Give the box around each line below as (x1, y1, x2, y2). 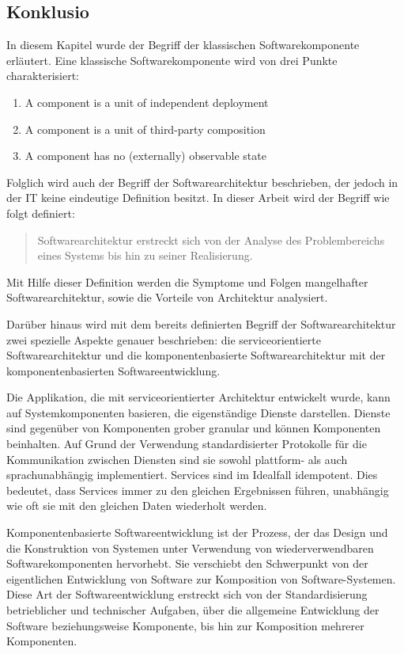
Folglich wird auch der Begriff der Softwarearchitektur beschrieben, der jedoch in (6, 173, 398, 190)
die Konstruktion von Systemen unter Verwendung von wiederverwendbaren (6, 539, 374, 556)
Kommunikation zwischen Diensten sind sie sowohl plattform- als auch (6, 451, 348, 467)
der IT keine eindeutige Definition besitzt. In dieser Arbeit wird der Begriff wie (6, 189, 390, 206)
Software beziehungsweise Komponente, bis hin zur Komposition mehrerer (6, 617, 364, 633)
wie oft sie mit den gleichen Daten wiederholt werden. (6, 497, 267, 514)
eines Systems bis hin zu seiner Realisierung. (37, 247, 253, 264)
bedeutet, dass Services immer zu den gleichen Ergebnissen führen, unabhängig (6, 481, 389, 498)
